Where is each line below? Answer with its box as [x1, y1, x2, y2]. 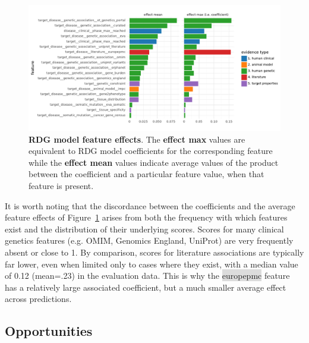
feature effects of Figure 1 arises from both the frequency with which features [5, 211, 288, 224]
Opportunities [5, 322, 93, 340]
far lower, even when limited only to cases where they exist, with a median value [5, 257, 298, 270]
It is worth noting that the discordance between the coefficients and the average [5, 199, 295, 212]
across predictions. [5, 292, 72, 305]
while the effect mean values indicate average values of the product [29, 156, 279, 168]
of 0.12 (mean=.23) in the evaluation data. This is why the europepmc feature [5, 269, 290, 282]
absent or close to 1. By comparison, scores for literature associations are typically [5, 246, 304, 258]
